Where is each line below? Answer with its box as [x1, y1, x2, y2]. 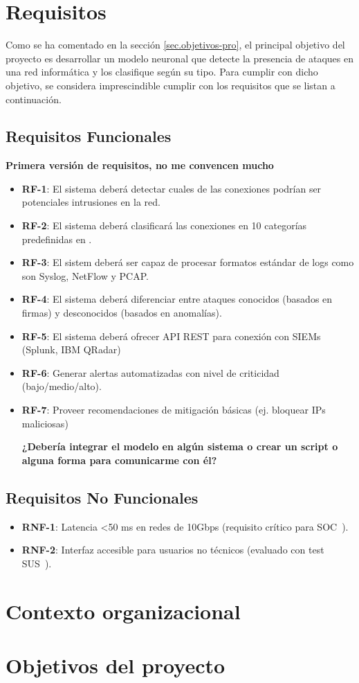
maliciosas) [21, 416, 68, 430]
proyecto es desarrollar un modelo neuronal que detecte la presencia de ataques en [6, 51, 353, 65]
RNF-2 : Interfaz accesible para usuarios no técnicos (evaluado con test [21, 542, 324, 557]
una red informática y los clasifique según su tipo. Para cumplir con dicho [6, 64, 318, 79]
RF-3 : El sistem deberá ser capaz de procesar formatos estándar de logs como [21, 255, 354, 269]
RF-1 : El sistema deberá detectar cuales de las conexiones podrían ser [21, 181, 322, 195]
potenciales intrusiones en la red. [21, 195, 160, 209]
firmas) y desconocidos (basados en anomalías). [21, 305, 222, 320]
